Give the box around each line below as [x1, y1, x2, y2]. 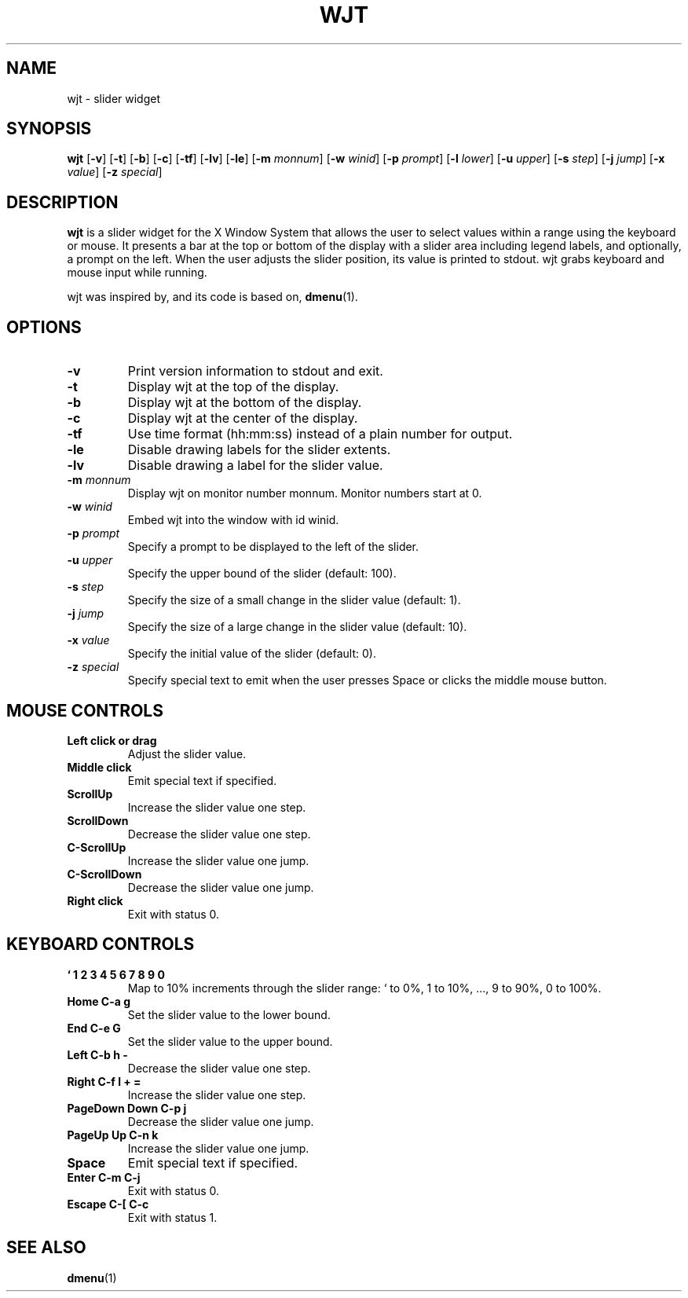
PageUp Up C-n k [67, 1127, 159, 1142]
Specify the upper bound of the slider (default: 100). [127, 566, 397, 581]
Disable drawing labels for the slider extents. [127, 442, 391, 458]
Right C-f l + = [67, 1074, 141, 1088]
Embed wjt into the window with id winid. [127, 513, 339, 527]
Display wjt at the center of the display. [127, 410, 358, 427]
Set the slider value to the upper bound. [127, 1034, 333, 1048]
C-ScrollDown [67, 867, 142, 881]
